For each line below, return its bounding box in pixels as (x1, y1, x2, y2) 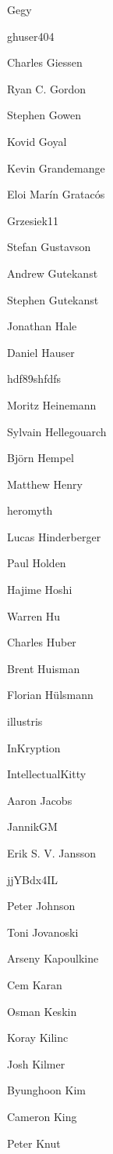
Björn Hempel (7, 450, 74, 466)
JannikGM (7, 818, 58, 835)
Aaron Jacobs (7, 792, 72, 808)
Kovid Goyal (7, 133, 67, 149)
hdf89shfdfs (7, 370, 62, 387)
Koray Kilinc (7, 1029, 69, 1046)
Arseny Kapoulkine (7, 950, 99, 967)
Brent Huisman (7, 660, 80, 676)
